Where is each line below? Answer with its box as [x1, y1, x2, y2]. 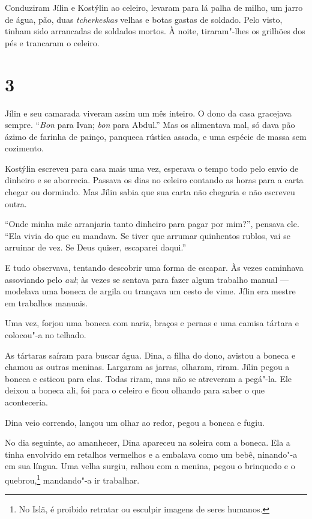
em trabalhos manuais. [5, 296, 88, 309]
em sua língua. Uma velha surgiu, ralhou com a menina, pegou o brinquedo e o [5, 460, 295, 472]
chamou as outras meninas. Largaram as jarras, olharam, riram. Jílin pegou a [5, 360, 290, 373]
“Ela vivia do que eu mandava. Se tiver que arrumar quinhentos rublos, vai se [5, 229, 290, 241]
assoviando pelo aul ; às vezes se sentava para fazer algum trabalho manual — [5, 273, 289, 285]
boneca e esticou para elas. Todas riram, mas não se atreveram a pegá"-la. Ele [5, 372, 292, 384]
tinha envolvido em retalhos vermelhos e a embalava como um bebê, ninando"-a [5, 448, 298, 460]
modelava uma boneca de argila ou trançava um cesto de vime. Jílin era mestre [5, 285, 296, 297]
